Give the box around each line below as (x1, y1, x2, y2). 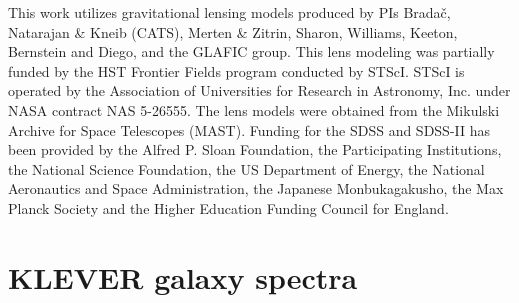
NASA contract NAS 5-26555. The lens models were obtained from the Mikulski (8, 99, 500, 120)
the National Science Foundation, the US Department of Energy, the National (8, 158, 485, 179)
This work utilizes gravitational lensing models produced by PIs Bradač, (8, 2, 451, 22)
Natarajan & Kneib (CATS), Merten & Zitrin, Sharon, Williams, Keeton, (8, 21, 458, 42)
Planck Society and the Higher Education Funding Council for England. (8, 197, 449, 218)
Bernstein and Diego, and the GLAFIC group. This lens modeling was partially (8, 41, 495, 62)
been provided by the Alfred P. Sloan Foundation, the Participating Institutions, (8, 139, 502, 160)
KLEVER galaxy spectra (8, 256, 358, 297)
